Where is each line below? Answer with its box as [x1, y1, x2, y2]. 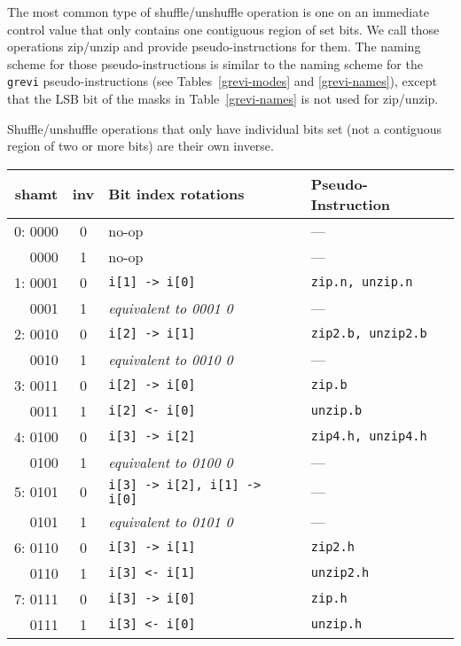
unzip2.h [310, 565, 370, 580]
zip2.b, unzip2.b [310, 326, 427, 341]
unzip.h [310, 617, 363, 632]
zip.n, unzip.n [310, 275, 413, 290]
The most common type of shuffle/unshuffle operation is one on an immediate [7, 3, 429, 20]
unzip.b [310, 403, 363, 418]
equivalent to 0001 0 [108, 297, 233, 318]
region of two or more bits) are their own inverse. [7, 136, 274, 155]
